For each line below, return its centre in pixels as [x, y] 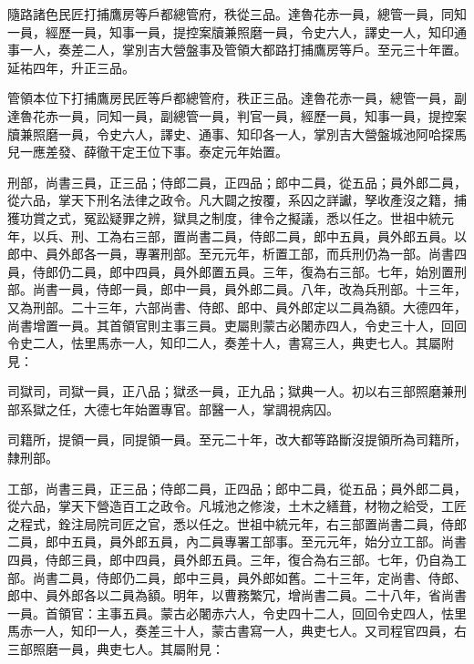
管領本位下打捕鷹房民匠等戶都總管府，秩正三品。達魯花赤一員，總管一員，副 [237, 98]
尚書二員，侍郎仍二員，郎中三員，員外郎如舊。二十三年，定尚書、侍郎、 [249, 577]
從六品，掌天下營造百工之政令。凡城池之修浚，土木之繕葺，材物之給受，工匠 [237, 506]
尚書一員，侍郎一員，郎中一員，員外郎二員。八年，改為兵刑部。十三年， [249, 289]
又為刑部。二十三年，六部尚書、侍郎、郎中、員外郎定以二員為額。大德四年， [237, 306]
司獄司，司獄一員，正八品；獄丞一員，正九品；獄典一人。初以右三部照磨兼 [231, 391]
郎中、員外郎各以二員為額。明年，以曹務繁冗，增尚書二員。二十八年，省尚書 [237, 595]
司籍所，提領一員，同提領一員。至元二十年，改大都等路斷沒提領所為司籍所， [237, 439]
